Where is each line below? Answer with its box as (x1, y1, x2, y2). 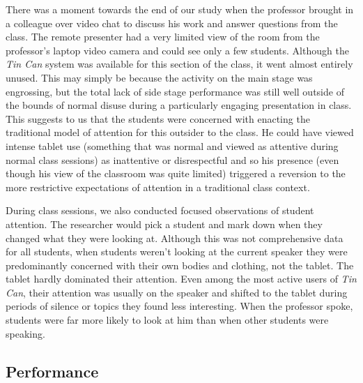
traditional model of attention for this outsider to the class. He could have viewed (6, 125, 354, 140)
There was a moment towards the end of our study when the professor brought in (6, 2, 354, 16)
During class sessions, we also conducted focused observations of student (6, 203, 314, 218)
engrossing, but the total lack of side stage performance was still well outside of (6, 84, 344, 98)
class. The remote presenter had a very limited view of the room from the (6, 29, 320, 44)
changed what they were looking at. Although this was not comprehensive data (6, 230, 343, 245)
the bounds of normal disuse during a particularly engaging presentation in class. (6, 98, 352, 112)
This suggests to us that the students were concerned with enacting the (6, 111, 310, 126)
